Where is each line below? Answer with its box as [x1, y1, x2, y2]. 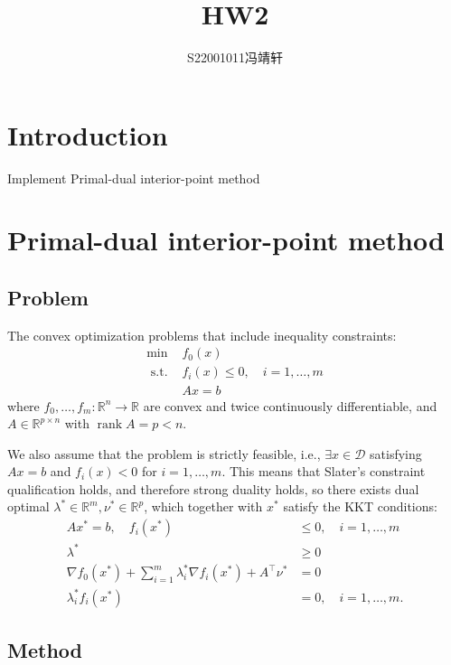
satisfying [370, 444, 422, 463]
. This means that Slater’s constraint [221, 462, 426, 481]
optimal [7, 497, 50, 516]
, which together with [144, 497, 263, 516]
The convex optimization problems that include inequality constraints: [7, 325, 397, 344]
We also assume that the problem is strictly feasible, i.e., [7, 444, 321, 463]
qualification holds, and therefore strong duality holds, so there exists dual [7, 479, 419, 498]
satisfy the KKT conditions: [283, 497, 437, 516]
